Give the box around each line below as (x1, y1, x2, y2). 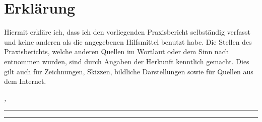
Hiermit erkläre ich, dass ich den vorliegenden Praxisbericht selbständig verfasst (4, 27, 251, 37)
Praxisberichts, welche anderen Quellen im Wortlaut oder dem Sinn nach (4, 46, 229, 57)
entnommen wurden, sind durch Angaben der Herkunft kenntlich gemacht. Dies (4, 56, 249, 66)
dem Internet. (4, 76, 46, 86)
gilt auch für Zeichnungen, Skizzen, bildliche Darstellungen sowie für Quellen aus (4, 66, 253, 76)
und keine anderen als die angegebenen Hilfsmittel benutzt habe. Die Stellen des (4, 36, 252, 47)
